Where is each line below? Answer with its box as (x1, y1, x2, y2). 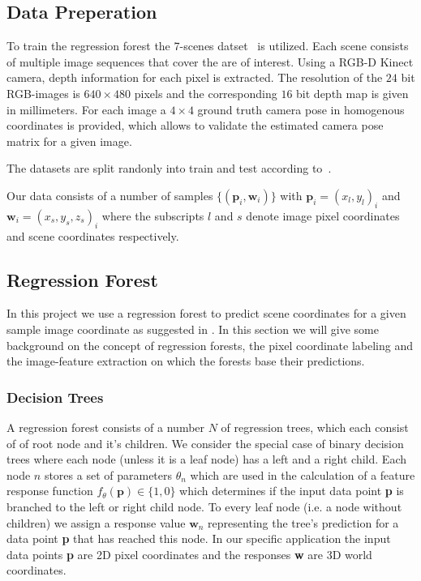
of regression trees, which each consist (221, 418, 409, 435)
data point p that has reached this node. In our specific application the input (6, 530, 391, 547)
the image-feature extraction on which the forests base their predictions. (6, 352, 365, 370)
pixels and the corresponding (134, 84, 277, 101)
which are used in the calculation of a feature (190, 466, 415, 483)
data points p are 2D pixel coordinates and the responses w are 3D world (6, 545, 372, 562)
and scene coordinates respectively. (6, 227, 179, 244)
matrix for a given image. (6, 132, 132, 149)
